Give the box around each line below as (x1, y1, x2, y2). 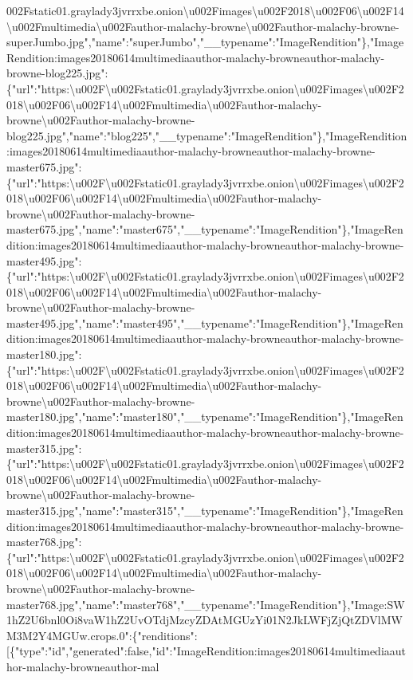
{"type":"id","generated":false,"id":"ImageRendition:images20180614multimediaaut (9, 643, 407, 659)
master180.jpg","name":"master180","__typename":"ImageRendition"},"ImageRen (6, 408, 403, 425)
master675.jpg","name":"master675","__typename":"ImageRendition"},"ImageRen (6, 221, 403, 238)
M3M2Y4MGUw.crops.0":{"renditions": (6, 627, 198, 643)
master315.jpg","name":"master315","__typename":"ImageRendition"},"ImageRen (6, 502, 403, 518)
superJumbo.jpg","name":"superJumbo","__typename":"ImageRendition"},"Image (6, 33, 404, 50)
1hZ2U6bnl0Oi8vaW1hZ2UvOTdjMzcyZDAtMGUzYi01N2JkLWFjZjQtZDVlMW (6, 611, 403, 628)
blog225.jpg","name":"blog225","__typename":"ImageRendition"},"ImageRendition (6, 127, 407, 143)
